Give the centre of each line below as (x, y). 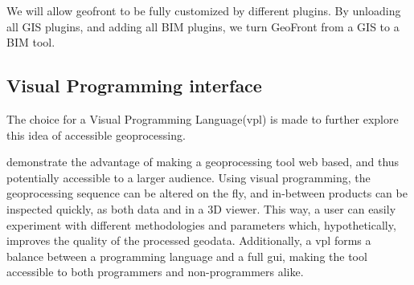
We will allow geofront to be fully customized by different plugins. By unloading (204, 10)
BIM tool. (31, 42)
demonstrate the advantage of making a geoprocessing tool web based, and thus (203, 162)
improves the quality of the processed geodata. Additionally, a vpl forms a (189, 240)
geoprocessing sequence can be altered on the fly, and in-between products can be (207, 193)
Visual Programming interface (134, 85)
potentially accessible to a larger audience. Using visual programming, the (189, 177)
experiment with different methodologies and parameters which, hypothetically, (201, 224)
